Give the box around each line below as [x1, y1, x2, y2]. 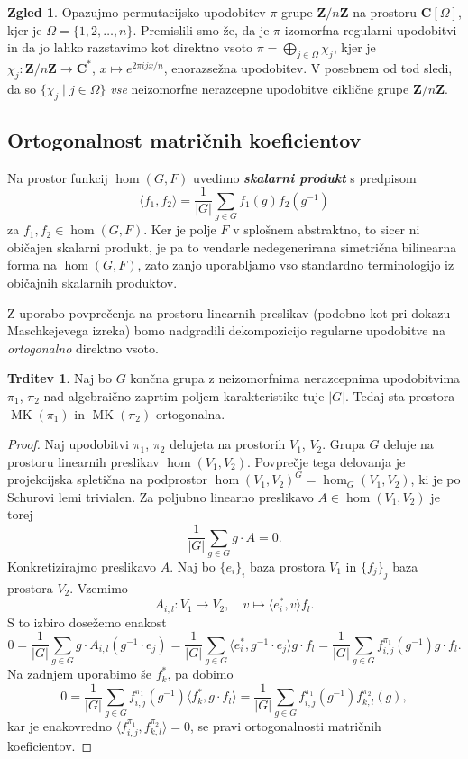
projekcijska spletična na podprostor [7, 470, 208, 489]
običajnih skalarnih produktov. [7, 272, 178, 291]
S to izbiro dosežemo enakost [7, 612, 167, 631]
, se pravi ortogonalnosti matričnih [190, 716, 381, 735]
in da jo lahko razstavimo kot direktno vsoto [7, 38, 253, 57]
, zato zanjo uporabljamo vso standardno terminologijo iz [137, 255, 454, 274]
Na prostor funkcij [7, 168, 108, 187]
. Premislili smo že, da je [133, 20, 270, 39]
